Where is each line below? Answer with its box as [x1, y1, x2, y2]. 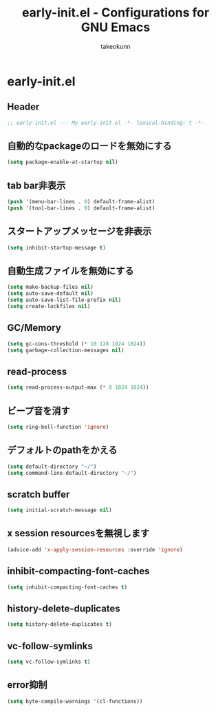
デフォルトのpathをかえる [7, 445, 118, 456]
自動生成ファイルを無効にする [7, 265, 134, 276]
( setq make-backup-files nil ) [7, 284, 94, 291]
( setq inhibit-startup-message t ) [7, 244, 107, 251]
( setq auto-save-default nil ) [7, 290, 94, 297]
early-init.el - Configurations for [21, 5, 210, 21]
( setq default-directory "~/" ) [7, 463, 97, 470]
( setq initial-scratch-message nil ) [7, 507, 112, 514]
